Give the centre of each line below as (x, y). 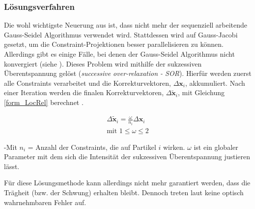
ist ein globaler (216, 147)
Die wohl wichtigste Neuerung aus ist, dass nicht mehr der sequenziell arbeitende (126, 25)
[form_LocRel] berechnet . (44, 102)
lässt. (12, 166)
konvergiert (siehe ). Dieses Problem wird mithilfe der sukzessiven (103, 63)
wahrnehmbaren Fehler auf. (45, 202)
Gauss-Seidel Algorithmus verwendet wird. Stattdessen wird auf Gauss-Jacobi (121, 34)
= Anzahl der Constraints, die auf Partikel (92, 147)
